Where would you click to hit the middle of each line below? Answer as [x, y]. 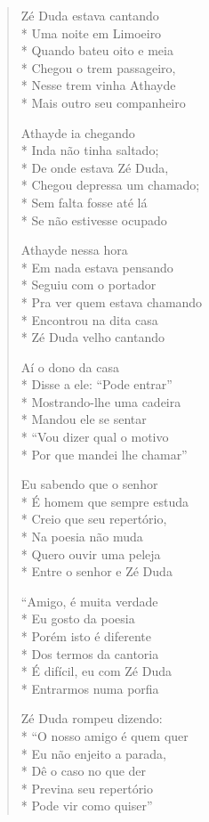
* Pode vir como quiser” [87, 806]
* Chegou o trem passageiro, [98, 67]
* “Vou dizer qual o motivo [95, 437]
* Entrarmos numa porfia [90, 688]
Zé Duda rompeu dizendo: [92, 718]
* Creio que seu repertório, [94, 519]
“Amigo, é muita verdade [89, 601]
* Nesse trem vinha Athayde [98, 85]
